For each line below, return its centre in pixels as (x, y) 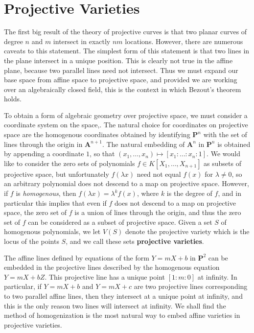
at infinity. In (217, 276)
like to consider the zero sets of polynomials (69, 163)
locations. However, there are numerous (184, 41)
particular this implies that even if (55, 202)
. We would (223, 154)
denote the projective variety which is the (187, 231)
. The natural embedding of (143, 144)
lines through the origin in (43, 144)
